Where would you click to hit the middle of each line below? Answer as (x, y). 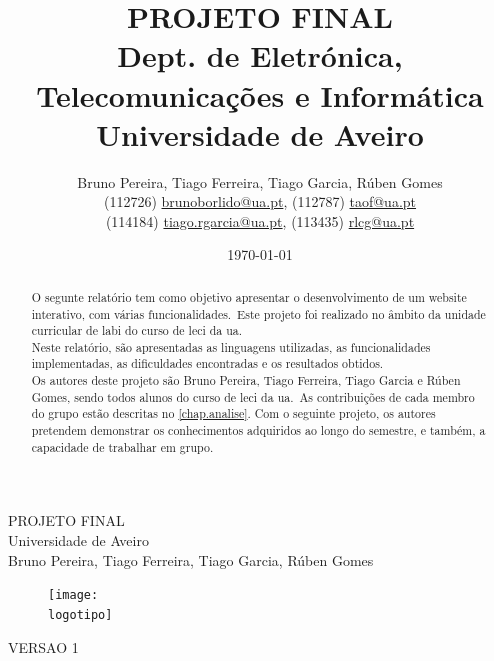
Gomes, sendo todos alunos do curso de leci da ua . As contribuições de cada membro (253, 396)
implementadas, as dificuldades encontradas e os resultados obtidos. (207, 363)
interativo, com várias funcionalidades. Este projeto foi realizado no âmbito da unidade (258, 313)
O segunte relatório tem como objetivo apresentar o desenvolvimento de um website (249, 296)
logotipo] (80, 614)
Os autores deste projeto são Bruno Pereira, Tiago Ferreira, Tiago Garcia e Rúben (246, 380)
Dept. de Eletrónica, (260, 55)
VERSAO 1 (43, 646)
